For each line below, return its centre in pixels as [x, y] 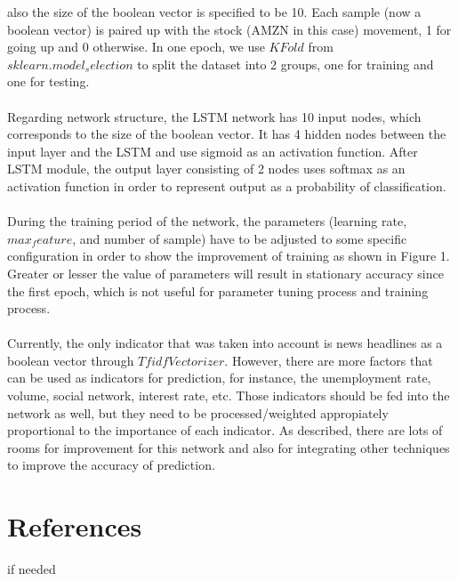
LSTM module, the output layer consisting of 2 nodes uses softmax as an [206, 169]
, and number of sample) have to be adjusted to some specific [240, 238]
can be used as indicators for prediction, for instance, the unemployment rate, [219, 378]
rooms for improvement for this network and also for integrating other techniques [229, 447]
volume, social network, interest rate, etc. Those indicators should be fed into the [229, 395]
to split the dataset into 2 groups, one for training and [285, 64]
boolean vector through [71, 360]
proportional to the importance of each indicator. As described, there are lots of [225, 430]
